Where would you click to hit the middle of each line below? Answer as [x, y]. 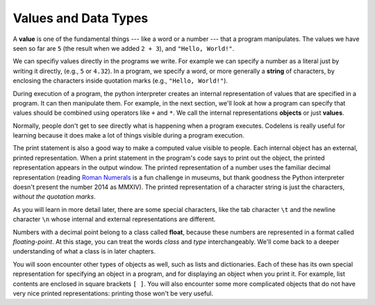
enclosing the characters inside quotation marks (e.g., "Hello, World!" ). [120, 81]
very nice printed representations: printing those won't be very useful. [113, 293]
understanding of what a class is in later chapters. [84, 252]
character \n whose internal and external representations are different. [114, 220]
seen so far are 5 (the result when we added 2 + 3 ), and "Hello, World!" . [124, 48]
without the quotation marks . [55, 197]
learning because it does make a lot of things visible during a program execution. [128, 135]
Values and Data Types [81, 18]
